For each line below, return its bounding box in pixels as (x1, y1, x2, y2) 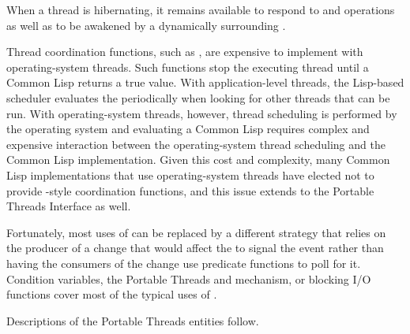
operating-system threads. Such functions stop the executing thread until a (6, 58, 369, 75)
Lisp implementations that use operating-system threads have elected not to (6, 166, 374, 183)
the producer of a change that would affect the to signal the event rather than (6, 239, 384, 256)
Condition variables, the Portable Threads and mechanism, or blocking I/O (6, 270, 371, 287)
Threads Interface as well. (6, 198, 131, 214)
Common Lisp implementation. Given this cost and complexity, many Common (6, 151, 390, 168)
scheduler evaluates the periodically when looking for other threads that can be (6, 89, 390, 106)
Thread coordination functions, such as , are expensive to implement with (6, 43, 363, 60)
